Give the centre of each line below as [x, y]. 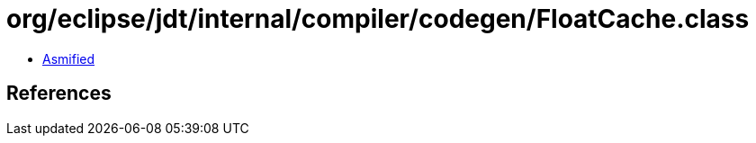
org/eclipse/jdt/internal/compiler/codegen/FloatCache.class [378, 19]
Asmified [69, 58]
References [59, 94]
